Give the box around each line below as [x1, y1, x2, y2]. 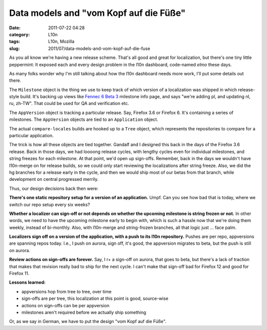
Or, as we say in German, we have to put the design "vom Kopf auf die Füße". [9, 319, 167, 325]
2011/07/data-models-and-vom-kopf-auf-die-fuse [48, 45, 150, 52]
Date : [9, 25, 21, 31]
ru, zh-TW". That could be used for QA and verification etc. [9, 101, 130, 107]
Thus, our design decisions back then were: [9, 185, 99, 191]
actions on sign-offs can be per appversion [21, 302, 110, 308]
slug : [9, 45, 20, 52]
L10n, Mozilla [48, 39, 75, 45]
